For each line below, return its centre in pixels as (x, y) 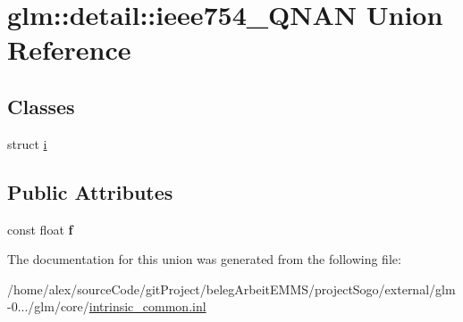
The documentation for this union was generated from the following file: (204, 259)
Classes (41, 106)
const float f (40, 229)
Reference (69, 50)
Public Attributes (90, 191)
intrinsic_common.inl (147, 306)
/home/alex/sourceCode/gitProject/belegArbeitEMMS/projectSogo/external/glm (231, 289)
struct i (27, 143)
